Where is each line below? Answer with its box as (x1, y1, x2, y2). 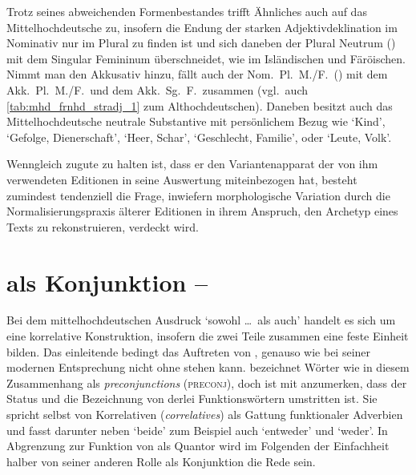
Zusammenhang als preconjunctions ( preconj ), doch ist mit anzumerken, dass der (6, 374, 407, 391)
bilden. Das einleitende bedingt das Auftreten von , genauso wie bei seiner (6, 343, 371, 360)
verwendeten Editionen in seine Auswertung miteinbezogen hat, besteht (6, 171, 357, 187)
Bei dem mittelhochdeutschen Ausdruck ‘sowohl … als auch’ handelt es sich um (6, 312, 396, 328)
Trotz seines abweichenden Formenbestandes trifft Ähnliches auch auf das (6, 3, 367, 19)
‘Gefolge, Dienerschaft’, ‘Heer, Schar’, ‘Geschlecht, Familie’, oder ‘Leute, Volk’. (6, 128, 392, 145)
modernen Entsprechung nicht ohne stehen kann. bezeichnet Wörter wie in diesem (6, 359, 410, 376)
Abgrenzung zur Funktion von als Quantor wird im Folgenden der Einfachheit (6, 437, 390, 454)
